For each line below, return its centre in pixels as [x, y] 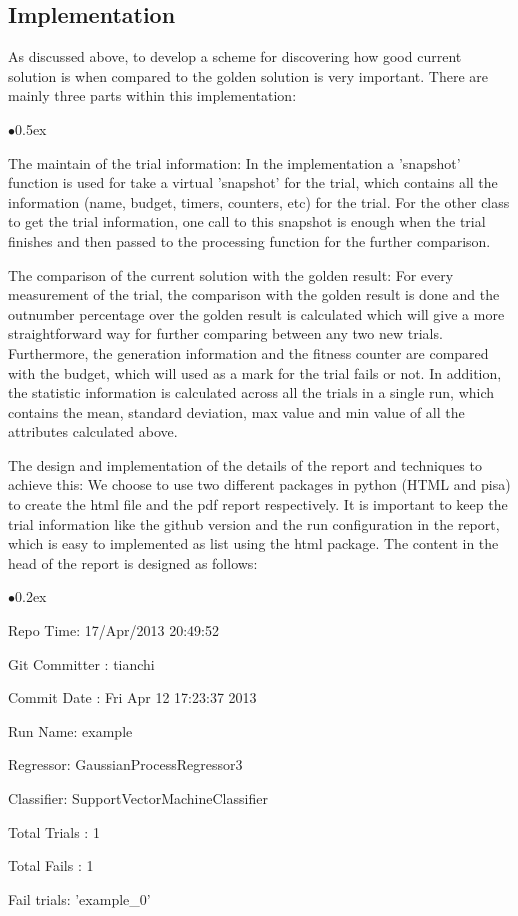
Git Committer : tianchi [81, 663]
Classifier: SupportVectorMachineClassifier [138, 798]
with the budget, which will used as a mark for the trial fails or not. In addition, [255, 372]
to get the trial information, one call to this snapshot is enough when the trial [247, 221]
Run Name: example [70, 730]
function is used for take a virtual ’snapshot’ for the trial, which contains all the [253, 182]
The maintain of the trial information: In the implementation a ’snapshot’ [234, 162]
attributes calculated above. [93, 431]
